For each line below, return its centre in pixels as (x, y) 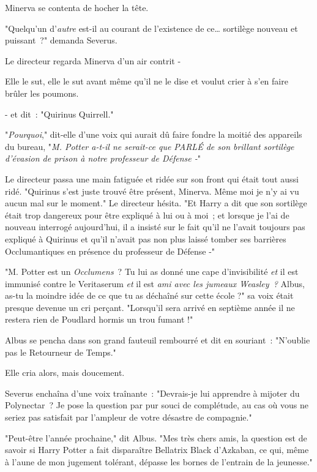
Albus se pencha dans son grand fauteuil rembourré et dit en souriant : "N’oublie (158, 340)
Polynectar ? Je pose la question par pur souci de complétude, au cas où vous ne (157, 405)
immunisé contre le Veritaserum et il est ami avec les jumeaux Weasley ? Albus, (155, 283)
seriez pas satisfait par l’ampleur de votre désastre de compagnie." (129, 417)
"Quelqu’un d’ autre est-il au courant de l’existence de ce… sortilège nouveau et (151, 28)
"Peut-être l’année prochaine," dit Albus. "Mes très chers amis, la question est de (156, 437)
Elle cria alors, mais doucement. (65, 373)
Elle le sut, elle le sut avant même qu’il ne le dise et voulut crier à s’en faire (147, 81)
